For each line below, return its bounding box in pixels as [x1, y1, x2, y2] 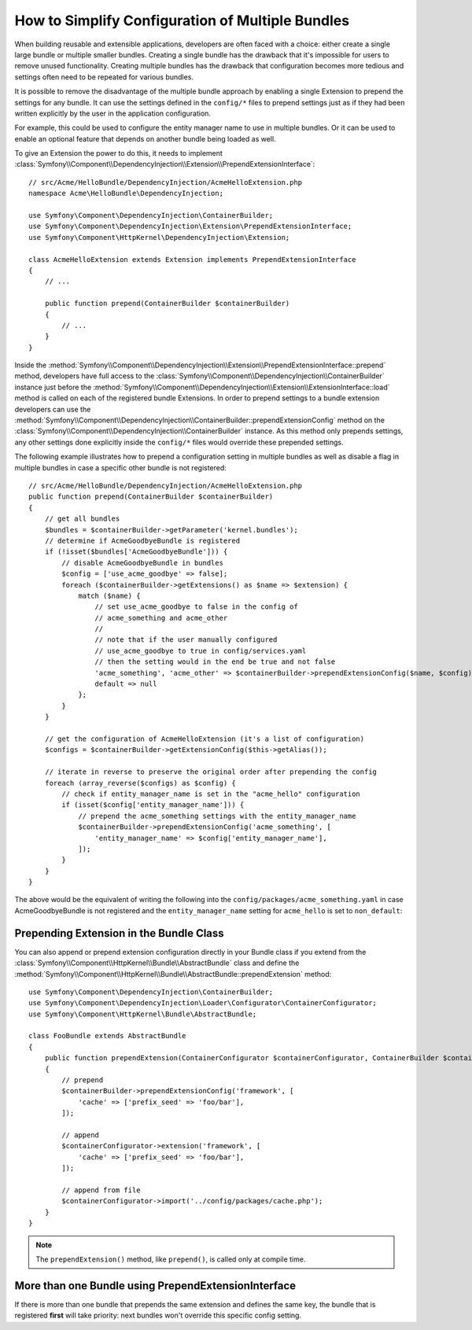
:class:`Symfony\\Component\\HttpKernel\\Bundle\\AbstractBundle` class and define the [14, 958, 300, 967]
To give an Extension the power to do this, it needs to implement [14, 149, 223, 158]
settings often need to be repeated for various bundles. [14, 72, 194, 82]
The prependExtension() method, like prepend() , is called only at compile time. [35, 1254, 306, 1264]
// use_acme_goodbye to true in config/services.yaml [94, 646, 307, 655]
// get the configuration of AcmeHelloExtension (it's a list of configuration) [44, 734, 365, 743]
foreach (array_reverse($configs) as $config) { [44, 779, 236, 787]
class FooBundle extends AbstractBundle [28, 1031, 186, 1041]
